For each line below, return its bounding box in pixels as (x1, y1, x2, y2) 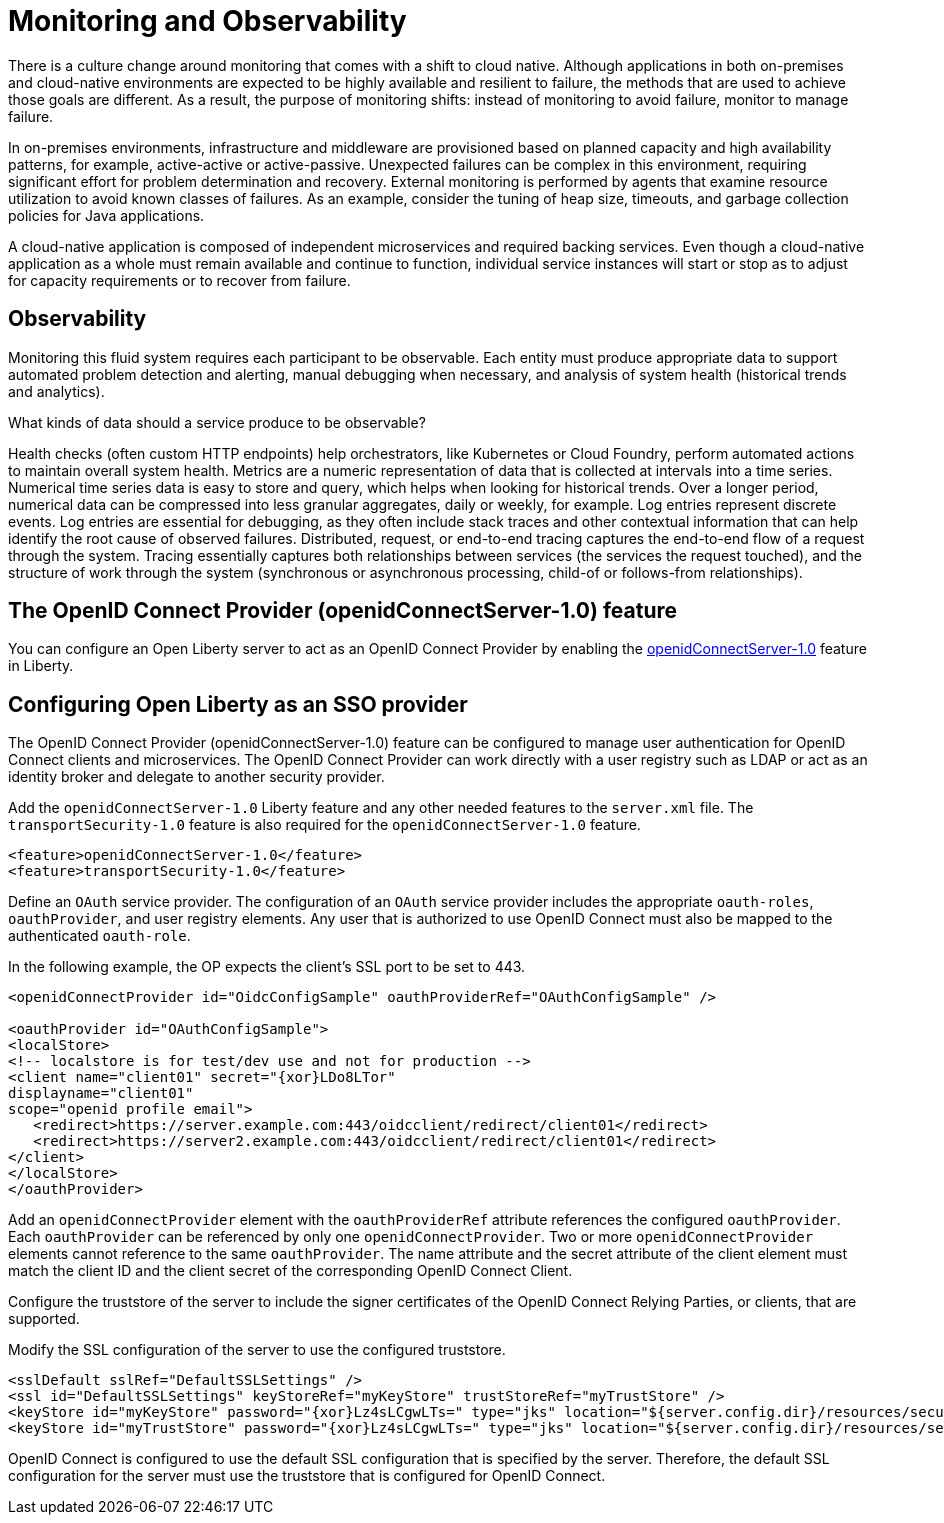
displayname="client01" (8, 1085, 194, 1102)
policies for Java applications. (8, 206, 205, 224)
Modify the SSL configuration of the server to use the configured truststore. (8, 1341, 506, 1359)
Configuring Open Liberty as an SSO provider (8, 691, 468, 717)
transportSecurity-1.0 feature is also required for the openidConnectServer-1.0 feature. (8, 816, 641, 834)
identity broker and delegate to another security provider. (8, 768, 385, 786)
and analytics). (8, 382, 105, 400)
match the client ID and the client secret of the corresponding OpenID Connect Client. (8, 1262, 573, 1280)
